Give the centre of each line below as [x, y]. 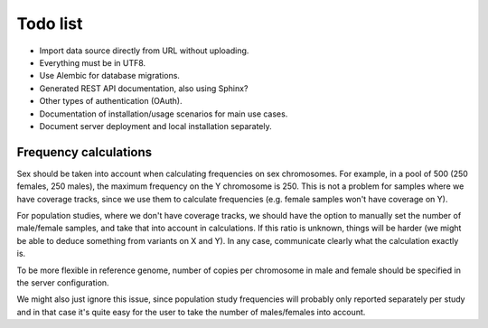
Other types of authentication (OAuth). [111, 101]
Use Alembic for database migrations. [110, 76]
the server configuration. [63, 282]
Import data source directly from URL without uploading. [144, 51]
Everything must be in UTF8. [93, 62]
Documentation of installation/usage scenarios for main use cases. [164, 114]
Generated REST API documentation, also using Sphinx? [144, 88]
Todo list [50, 23]
